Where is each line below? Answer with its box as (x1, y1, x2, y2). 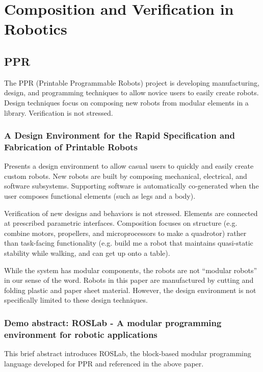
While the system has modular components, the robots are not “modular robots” (4, 264, 257, 275)
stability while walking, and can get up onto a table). (4, 248, 170, 258)
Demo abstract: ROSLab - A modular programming (4, 316, 222, 329)
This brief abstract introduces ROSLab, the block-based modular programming (4, 348, 251, 359)
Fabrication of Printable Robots (4, 140, 138, 153)
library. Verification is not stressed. (4, 107, 113, 118)
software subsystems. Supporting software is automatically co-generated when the (4, 180, 259, 191)
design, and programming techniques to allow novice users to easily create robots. (4, 87, 259, 98)
